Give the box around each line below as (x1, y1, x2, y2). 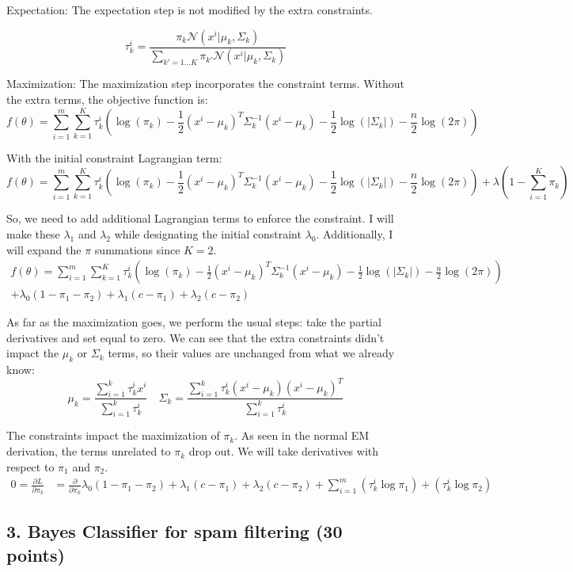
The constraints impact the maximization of (6, 427, 220, 444)
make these (6, 225, 60, 242)
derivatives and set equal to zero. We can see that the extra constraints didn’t (6, 329, 385, 345)
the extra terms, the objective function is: (6, 91, 208, 108)
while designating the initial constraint (114, 225, 302, 242)
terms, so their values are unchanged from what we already (108, 345, 395, 361)
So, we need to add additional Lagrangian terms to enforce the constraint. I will (6, 210, 394, 227)
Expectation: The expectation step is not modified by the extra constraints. (6, 2, 373, 17)
